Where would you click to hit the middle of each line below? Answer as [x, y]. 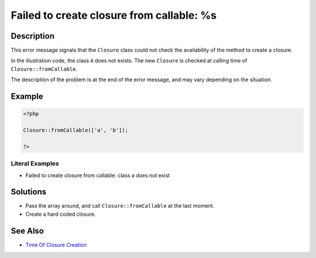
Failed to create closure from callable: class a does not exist [98, 175]
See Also [27, 231]
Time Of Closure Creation [56, 245]
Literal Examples [35, 164]
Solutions [29, 192]
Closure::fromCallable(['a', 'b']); [76, 130]
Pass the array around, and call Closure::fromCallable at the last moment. [120, 206]
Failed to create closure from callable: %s [114, 15]
